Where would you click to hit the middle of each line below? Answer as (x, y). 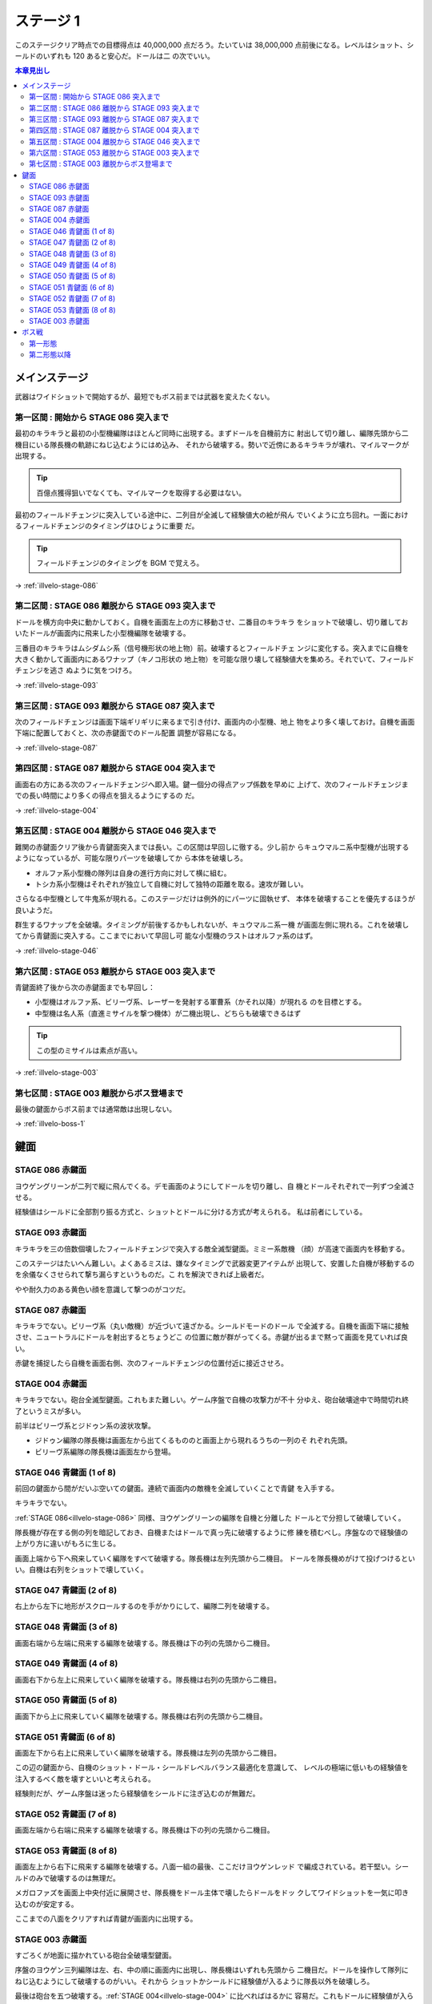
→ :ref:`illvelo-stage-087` (56, 747)
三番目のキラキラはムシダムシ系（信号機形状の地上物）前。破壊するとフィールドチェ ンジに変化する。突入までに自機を (212, 648)
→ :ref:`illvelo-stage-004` (57, 810)
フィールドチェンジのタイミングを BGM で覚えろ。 (120, 563)
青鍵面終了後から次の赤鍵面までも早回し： (85, 987)
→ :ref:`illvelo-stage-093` (57, 685)
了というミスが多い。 (50, 1411)
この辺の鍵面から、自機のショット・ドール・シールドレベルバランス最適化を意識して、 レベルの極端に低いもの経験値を (212, 1768)
